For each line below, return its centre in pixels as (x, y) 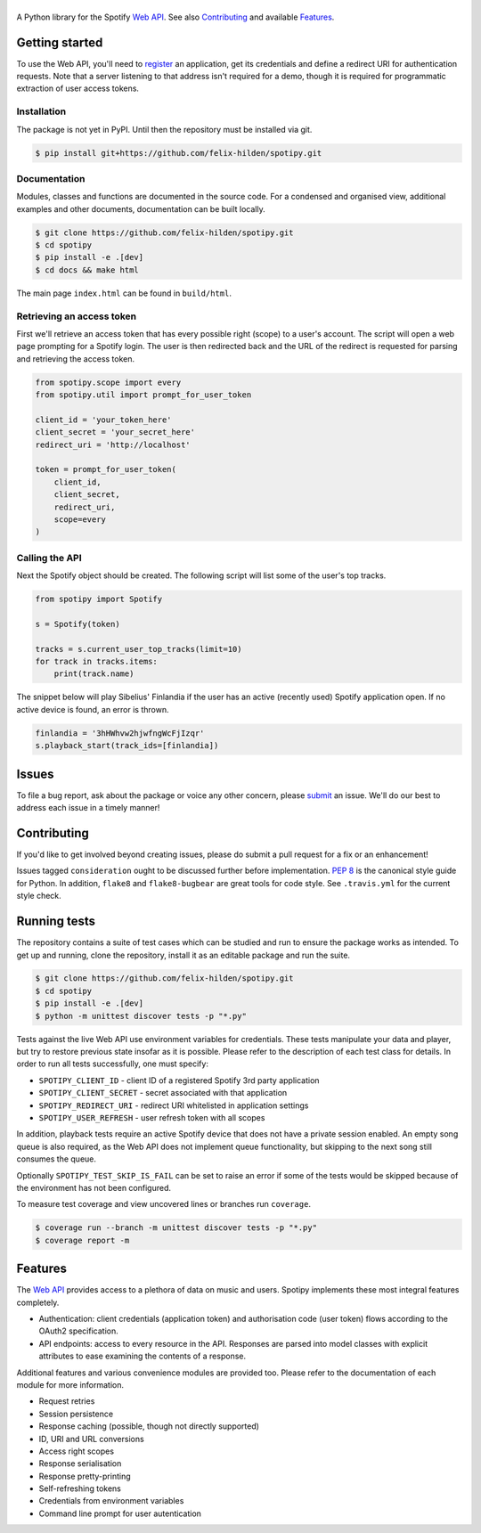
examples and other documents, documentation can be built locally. (141, 208)
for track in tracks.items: (96, 662)
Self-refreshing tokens (80, 1488)
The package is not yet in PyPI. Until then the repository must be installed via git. (164, 129)
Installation (41, 111)
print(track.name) (94, 674)
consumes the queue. (57, 1159)
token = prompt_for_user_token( (106, 469)
